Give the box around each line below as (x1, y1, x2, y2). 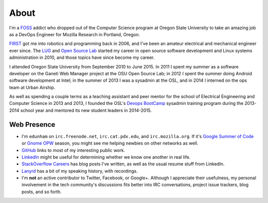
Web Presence (9, 120, 56, 129)
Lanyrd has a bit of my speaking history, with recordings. (21, 168, 138, 174)
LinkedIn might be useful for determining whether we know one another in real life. (21, 154, 191, 160)
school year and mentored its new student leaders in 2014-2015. (20, 107, 152, 113)
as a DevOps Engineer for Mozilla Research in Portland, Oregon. (9, 31, 140, 37)
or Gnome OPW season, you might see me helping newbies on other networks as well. (21, 140, 199, 146)
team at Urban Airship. (9, 84, 56, 90)
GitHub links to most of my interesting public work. (21, 147, 125, 153)
